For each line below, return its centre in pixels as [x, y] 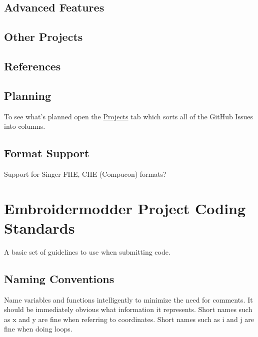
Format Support [47, 153]
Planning [27, 95]
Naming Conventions [59, 278]
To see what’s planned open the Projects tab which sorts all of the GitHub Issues [128, 116]
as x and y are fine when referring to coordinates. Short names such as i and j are [129, 319]
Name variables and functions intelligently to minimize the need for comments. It [128, 299]
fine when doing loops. [38, 329]
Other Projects [43, 37]
